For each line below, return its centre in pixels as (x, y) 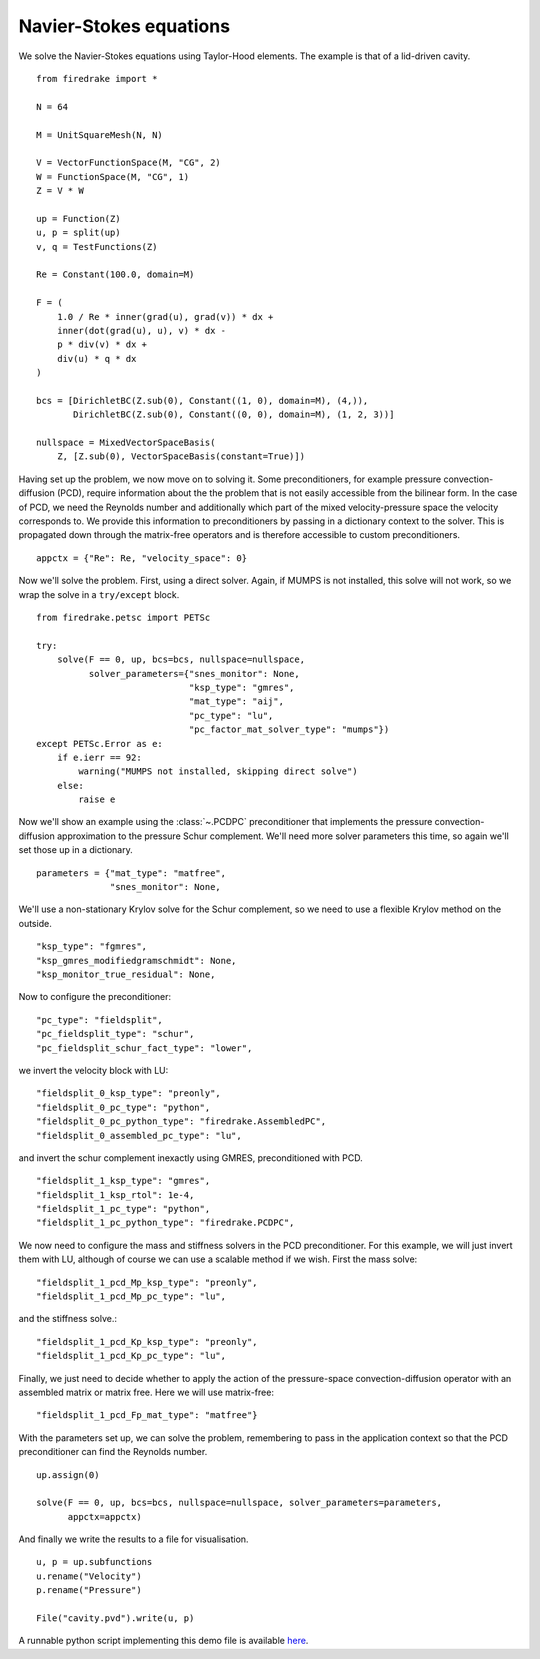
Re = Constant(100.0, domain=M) (115, 274)
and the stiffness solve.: (67, 1319)
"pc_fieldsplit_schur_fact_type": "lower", (144, 1048)
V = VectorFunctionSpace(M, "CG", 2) (129, 163)
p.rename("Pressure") (89, 1590)
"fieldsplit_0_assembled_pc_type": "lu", (139, 1135)
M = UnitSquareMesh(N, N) (100, 134)
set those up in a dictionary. (76, 850)
